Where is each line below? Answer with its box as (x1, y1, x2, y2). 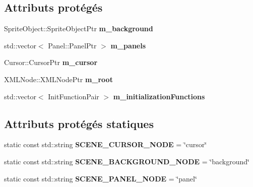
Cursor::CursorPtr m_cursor (4, 57, 98, 68)
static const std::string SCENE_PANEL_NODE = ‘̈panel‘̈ (4, 173, 197, 183)
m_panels (110, 40, 146, 50)
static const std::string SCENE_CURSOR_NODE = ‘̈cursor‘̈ (4, 139, 207, 150)
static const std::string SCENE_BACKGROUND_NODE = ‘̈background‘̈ (4, 156, 249, 166)
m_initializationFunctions (113, 91, 205, 101)
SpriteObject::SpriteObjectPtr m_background (4, 23, 153, 34)
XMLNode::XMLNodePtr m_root (4, 74, 113, 84)
